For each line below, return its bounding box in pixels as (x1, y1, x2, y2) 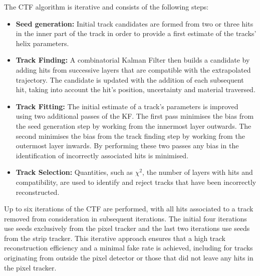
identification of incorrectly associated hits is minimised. (16, 150, 189, 160)
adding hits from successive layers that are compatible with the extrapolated (16, 64, 251, 75)
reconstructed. (16, 186, 60, 197)
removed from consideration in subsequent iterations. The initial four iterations (4, 213, 247, 223)
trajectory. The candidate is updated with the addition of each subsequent (16, 74, 244, 85)
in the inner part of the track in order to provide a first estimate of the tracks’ (16, 28, 256, 39)
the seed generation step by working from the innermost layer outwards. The (16, 120, 251, 131)
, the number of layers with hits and (142, 167, 253, 177)
